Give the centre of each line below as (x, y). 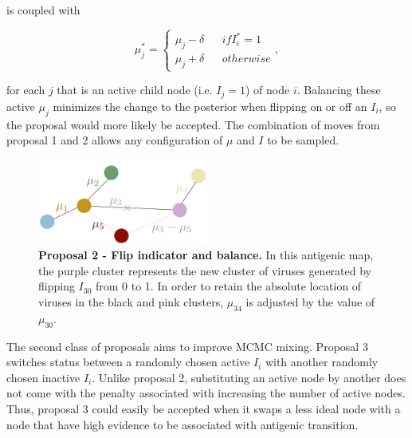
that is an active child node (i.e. (135, 90)
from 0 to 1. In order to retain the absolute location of (229, 286)
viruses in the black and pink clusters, (131, 302)
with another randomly (322, 362)
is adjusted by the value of (310, 302)
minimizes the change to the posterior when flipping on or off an (210, 106)
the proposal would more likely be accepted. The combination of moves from (193, 124)
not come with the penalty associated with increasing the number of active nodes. (206, 393)
